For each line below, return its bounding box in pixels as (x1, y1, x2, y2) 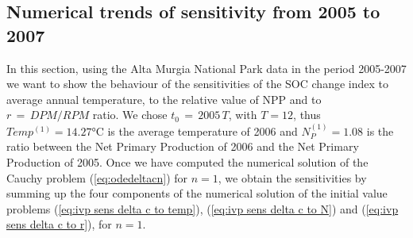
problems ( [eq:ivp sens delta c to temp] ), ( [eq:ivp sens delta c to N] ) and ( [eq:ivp (6, 200, 399, 217)
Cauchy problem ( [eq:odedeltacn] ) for (6, 169, 188, 186)
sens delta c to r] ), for (6, 216, 112, 232)
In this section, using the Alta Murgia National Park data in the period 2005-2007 (6, 59, 407, 76)
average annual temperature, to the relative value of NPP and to (6, 90, 322, 107)
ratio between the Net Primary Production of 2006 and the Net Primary (6, 138, 359, 155)
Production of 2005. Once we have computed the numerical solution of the (6, 153, 369, 170)
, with (228, 106, 257, 123)
